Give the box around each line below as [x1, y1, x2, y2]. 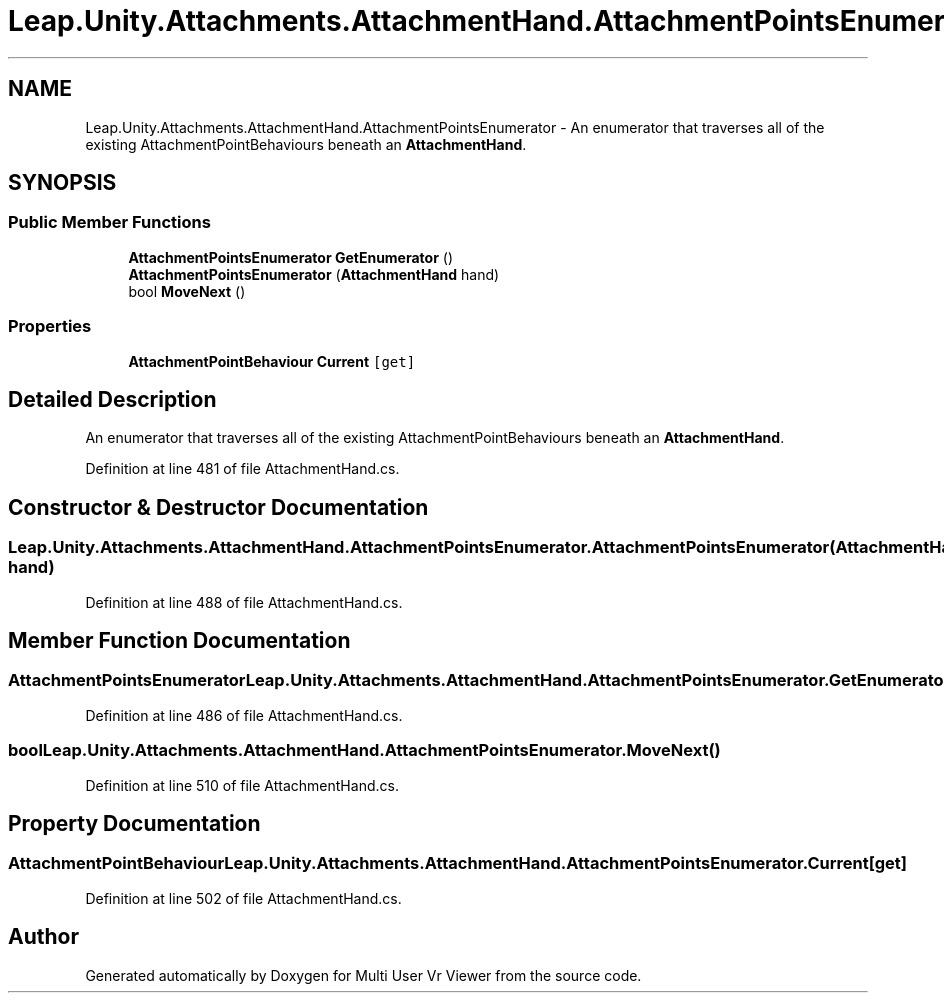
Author [8, 924, 79, 950]
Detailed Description [8, 386, 217, 412]
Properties [8, 316, 92, 337]
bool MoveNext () [128, 282, 246, 300]
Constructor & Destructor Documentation [8, 494, 429, 520]
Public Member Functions [8, 212, 211, 233]
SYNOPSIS [8, 170, 117, 196]
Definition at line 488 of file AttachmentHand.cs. [85, 593, 403, 611]
